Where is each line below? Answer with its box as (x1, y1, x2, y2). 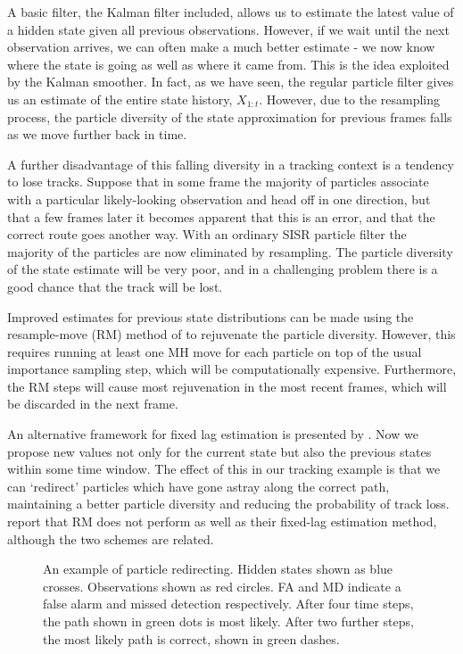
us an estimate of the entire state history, (7, 89, 233, 108)
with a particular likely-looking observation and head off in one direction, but (7, 189, 431, 208)
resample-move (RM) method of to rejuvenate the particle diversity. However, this (7, 325, 456, 344)
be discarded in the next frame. (7, 394, 178, 413)
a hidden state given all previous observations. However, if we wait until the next (7, 20, 450, 38)
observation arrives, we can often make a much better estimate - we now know (7, 37, 435, 56)
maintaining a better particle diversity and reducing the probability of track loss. (7, 494, 450, 513)
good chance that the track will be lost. (7, 277, 223, 295)
